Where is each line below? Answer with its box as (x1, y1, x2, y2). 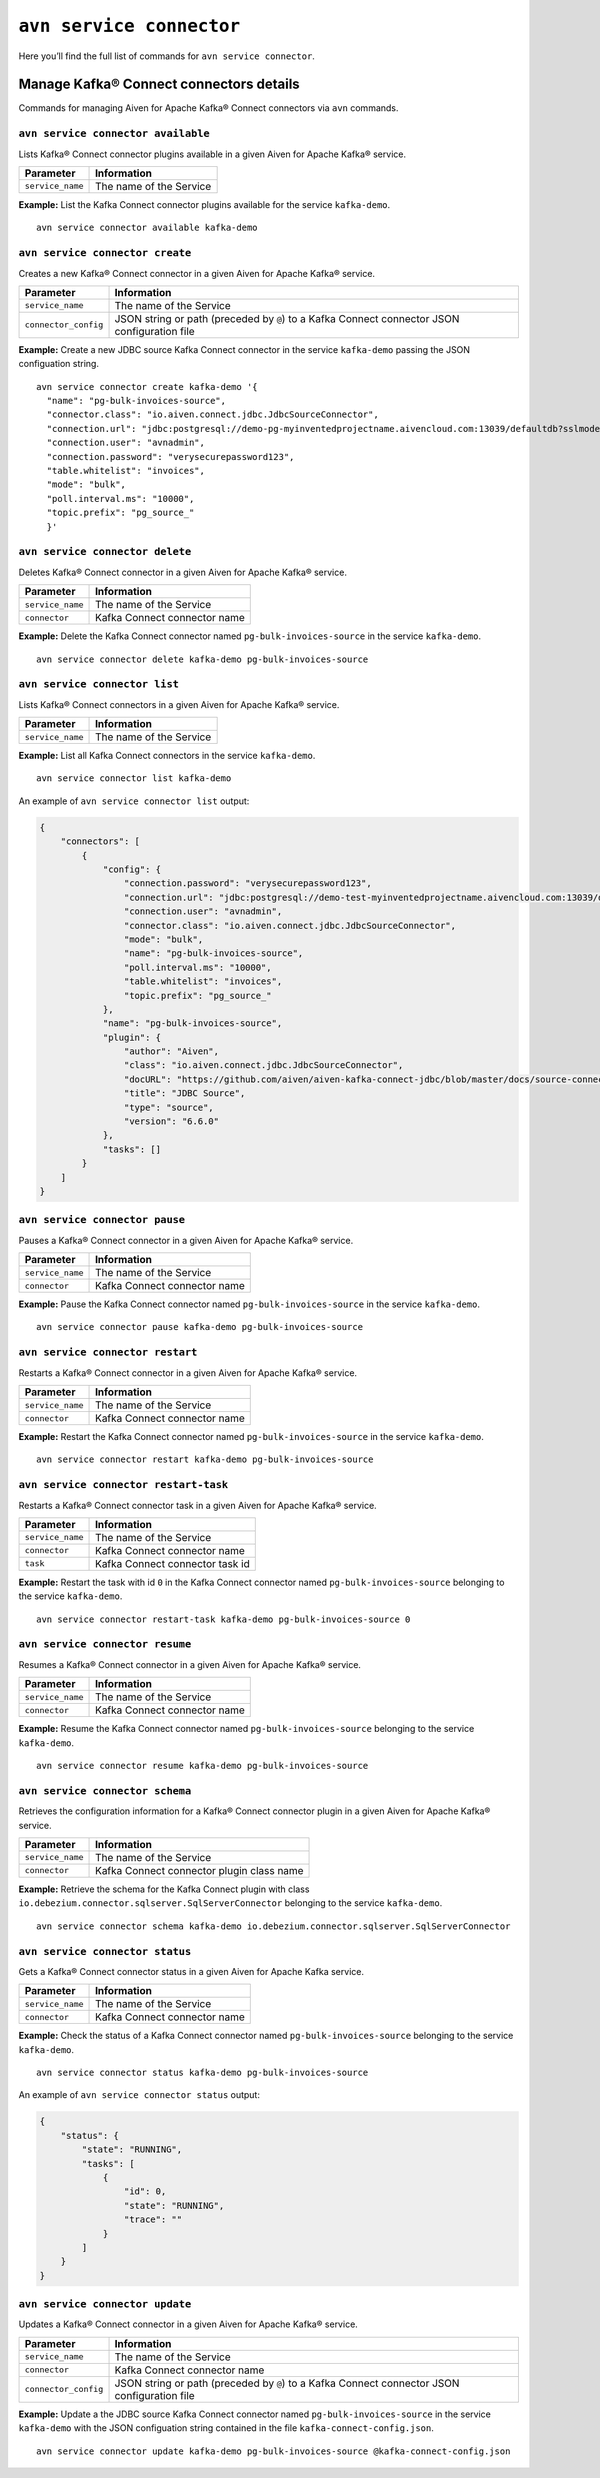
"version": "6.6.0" (123, 1116, 220, 1127)
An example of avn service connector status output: (18, 2089, 260, 2101)
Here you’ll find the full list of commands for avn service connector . (18, 50, 315, 62)
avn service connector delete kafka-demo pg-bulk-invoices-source (36, 653, 369, 665)
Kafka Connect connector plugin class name (95, 1863, 304, 1877)
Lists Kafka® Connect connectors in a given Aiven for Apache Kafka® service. (18, 698, 340, 710)
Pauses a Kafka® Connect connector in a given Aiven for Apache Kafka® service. (18, 1234, 354, 1246)
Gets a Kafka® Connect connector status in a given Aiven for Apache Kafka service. (18, 1965, 365, 1977)
